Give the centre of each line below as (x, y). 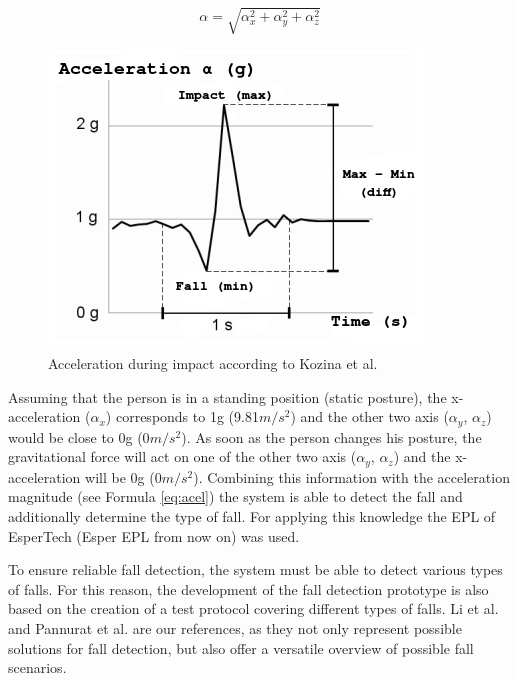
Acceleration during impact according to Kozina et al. (213, 363)
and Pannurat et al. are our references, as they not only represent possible (235, 627)
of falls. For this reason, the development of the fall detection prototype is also (248, 588)
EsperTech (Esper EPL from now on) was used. (154, 535)
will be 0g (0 (123, 476)
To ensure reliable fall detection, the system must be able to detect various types (255, 569)
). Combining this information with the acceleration (351, 476)
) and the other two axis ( (369, 416)
